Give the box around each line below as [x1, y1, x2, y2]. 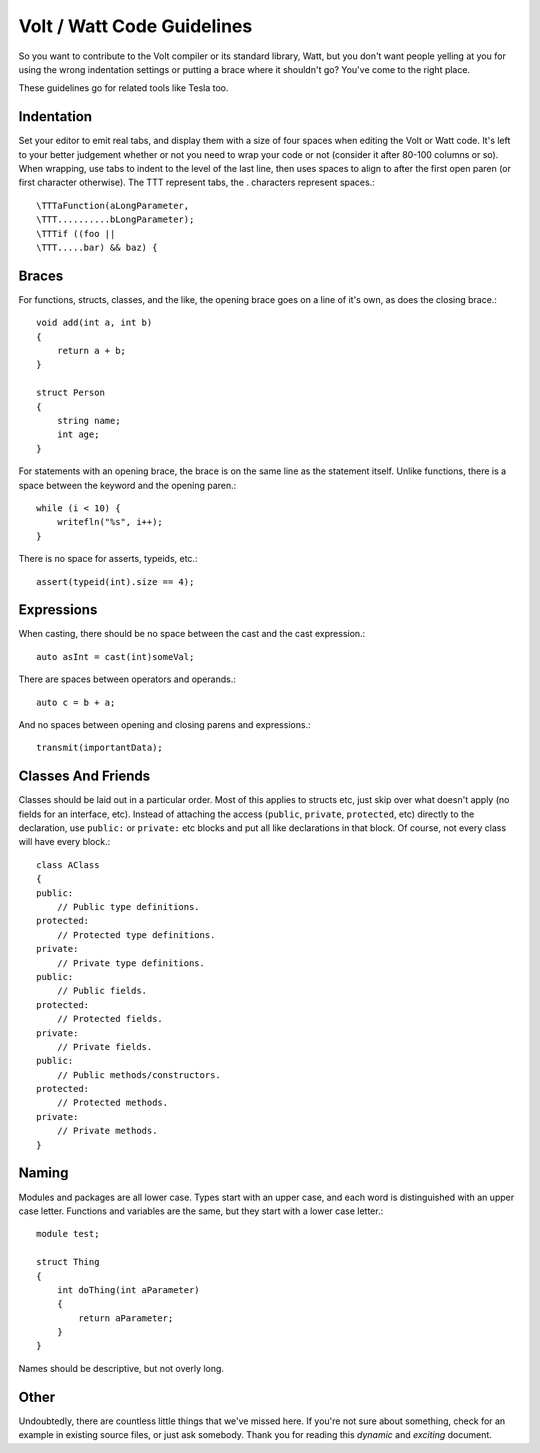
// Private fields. [56, 1041, 153, 1052]
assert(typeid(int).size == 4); [36, 576, 195, 587]
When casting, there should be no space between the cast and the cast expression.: [18, 628, 366, 640]
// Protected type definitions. [56, 929, 216, 940]
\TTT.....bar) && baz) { [36, 241, 158, 253]
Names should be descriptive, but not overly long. [18, 1362, 225, 1374]
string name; [56, 415, 121, 426]
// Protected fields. [56, 1013, 164, 1025]
